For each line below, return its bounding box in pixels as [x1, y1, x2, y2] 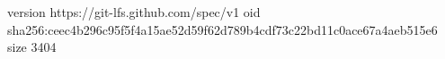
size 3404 [7, 38, 57, 56]
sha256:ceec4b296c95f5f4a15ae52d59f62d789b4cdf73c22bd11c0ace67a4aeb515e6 [7, 20, 438, 38]
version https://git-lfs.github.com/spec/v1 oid [7, 3, 261, 21]
